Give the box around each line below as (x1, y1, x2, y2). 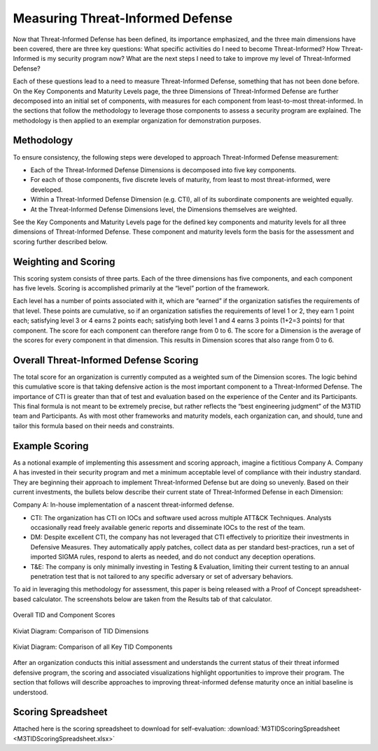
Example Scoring (13, 440, 89, 451)
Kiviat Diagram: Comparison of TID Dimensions (13, 626, 149, 635)
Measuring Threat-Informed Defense (13, 10, 233, 26)
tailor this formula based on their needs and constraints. (13, 421, 175, 430)
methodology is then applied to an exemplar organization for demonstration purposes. (13, 116, 262, 125)
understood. (13, 688, 48, 696)
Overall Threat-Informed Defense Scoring (13, 354, 199, 366)
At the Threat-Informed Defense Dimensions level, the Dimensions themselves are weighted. (30, 205, 297, 213)
